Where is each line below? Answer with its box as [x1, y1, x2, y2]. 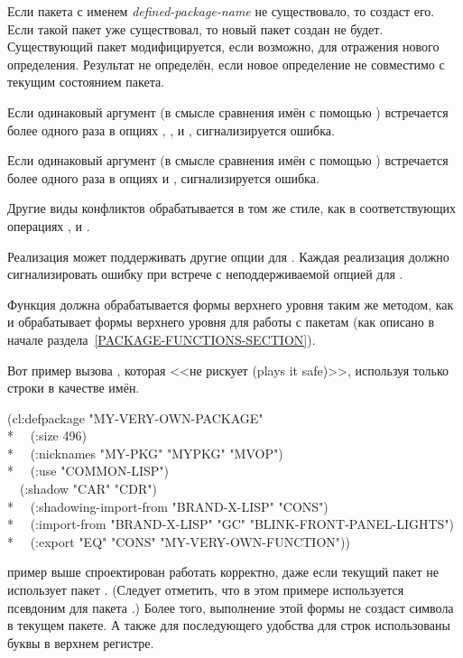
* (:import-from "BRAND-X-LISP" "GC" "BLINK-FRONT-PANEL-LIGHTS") [7, 514, 455, 533]
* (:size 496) [7, 426, 87, 445]
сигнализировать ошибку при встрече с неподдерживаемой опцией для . [7, 264, 403, 283]
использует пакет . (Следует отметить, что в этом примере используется [7, 580, 404, 599]
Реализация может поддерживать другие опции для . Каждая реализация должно [7, 246, 449, 265]
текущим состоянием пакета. [7, 72, 165, 91]
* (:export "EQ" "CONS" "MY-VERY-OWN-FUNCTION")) [7, 532, 350, 551]
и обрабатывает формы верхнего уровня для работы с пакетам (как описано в [7, 312, 435, 331]
